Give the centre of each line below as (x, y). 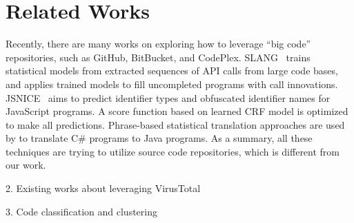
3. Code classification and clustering (81, 211)
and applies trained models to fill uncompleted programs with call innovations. (172, 84)
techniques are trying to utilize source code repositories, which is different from (173, 151)
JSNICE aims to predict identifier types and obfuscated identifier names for (168, 97)
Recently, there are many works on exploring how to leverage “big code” (158, 44)
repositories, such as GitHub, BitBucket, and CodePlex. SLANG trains (158, 57)
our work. (26, 165)
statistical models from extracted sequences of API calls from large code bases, (172, 71)
